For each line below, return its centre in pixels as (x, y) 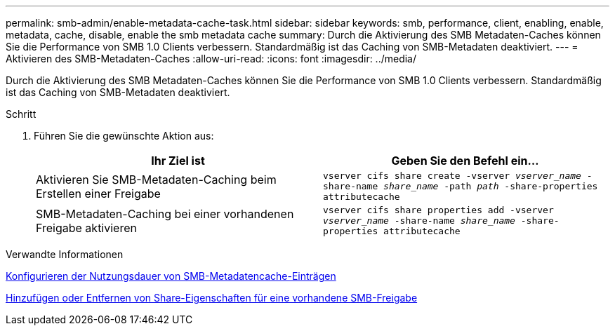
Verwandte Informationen (65, 254)
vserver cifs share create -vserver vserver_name (452, 176)
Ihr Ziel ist (178, 161)
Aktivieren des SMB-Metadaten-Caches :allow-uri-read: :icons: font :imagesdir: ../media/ (211, 59)
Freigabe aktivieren (86, 228)
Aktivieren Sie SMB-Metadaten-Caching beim (156, 179)
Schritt (21, 114)
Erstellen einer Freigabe (98, 193)
